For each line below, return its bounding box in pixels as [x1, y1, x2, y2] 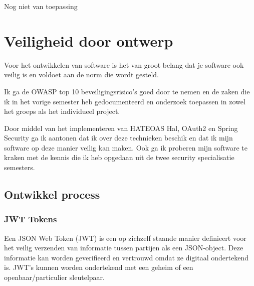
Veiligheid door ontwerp [4, 30, 173, 51]
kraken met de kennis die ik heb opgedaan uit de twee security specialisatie [4, 152, 234, 163]
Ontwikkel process [4, 187, 100, 202]
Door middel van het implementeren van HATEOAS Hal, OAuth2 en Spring [4, 122, 238, 133]
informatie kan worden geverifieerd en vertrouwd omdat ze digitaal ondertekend [4, 252, 248, 262]
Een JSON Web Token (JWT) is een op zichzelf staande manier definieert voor [4, 232, 246, 243]
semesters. [4, 162, 35, 173]
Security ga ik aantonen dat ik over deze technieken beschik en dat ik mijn [4, 132, 233, 143]
